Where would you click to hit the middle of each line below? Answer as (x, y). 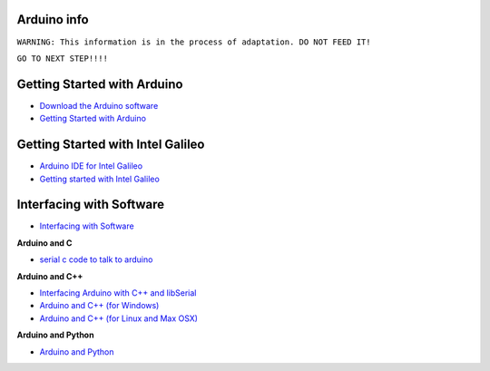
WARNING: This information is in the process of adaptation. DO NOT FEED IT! (194, 42)
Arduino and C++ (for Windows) (99, 306)
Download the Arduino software (99, 105)
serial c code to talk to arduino (96, 259)
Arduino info (53, 20)
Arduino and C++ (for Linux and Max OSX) (119, 318)
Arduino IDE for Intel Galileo (91, 166)
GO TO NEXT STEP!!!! (63, 58)
